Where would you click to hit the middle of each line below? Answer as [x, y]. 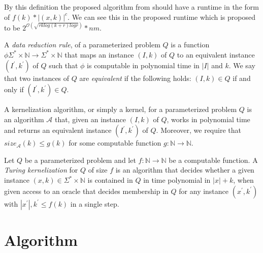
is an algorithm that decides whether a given [185, 170]
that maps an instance [99, 54]
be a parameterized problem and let [80, 160]
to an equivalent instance [216, 54]
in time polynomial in [177, 180]
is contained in [110, 180]
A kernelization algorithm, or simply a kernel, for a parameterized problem [121, 109]
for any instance [204, 191]
